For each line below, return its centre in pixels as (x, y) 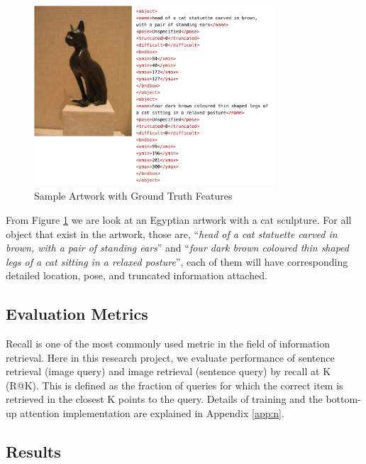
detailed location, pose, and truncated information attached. (137, 275)
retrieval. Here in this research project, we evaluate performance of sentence (170, 357)
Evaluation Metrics (77, 314)
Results (33, 452)
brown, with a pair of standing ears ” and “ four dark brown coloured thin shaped (177, 248)
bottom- (343, 399)
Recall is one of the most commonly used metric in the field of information (168, 344)
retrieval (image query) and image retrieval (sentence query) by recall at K (168, 371)
